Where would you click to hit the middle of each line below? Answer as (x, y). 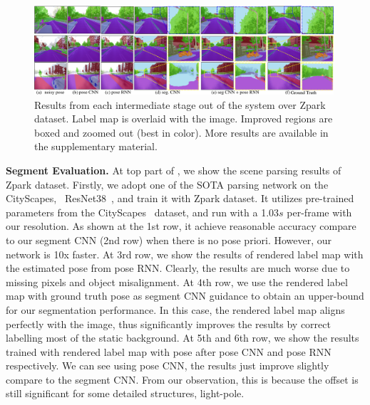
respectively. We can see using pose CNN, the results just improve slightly (168, 365)
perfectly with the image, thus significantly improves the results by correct (168, 324)
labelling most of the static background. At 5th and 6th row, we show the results (183, 338)
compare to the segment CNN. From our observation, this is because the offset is (182, 379)
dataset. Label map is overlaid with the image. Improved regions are (184, 119)
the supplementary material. (96, 146)
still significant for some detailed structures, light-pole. (125, 393)
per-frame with (319, 212)
